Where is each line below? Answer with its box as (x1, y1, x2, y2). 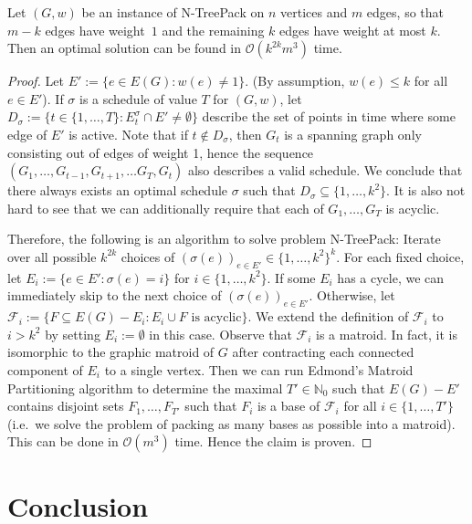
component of (7, 360, 83, 379)
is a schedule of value (79, 89, 197, 108)
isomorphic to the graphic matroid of (7, 342, 215, 362)
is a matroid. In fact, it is (316, 324, 458, 343)
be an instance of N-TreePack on (81, 3, 265, 21)
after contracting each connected (232, 342, 414, 362)
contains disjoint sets (7, 396, 124, 415)
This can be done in (7, 432, 119, 451)
